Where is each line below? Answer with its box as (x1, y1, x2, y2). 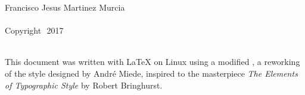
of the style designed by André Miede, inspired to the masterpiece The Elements (5, 67, 298, 79)
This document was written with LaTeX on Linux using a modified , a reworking (5, 55, 300, 68)
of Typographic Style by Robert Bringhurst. (5, 78, 163, 91)
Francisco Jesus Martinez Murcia (5, 1, 125, 13)
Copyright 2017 (5, 24, 64, 37)
